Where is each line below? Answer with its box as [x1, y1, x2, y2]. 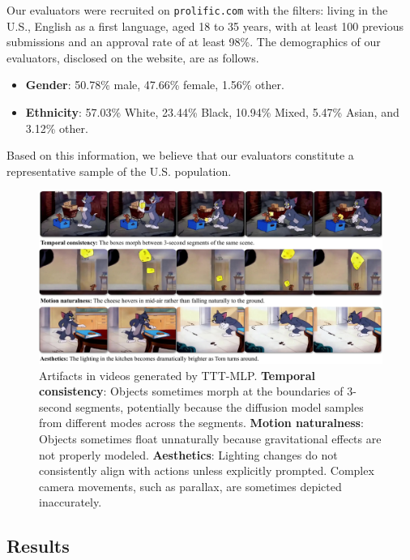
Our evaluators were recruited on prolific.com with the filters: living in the [6, 2, 388, 18]
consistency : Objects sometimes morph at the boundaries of [39, 383, 344, 400]
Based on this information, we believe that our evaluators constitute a [6, 147, 354, 164]
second [39, 398, 72, 415]
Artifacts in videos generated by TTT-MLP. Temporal [39, 366, 316, 383]
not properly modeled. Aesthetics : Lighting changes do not [39, 446, 338, 463]
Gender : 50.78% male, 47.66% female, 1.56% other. [25, 76, 284, 93]
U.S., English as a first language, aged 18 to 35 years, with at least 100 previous [6, 17, 404, 34]
